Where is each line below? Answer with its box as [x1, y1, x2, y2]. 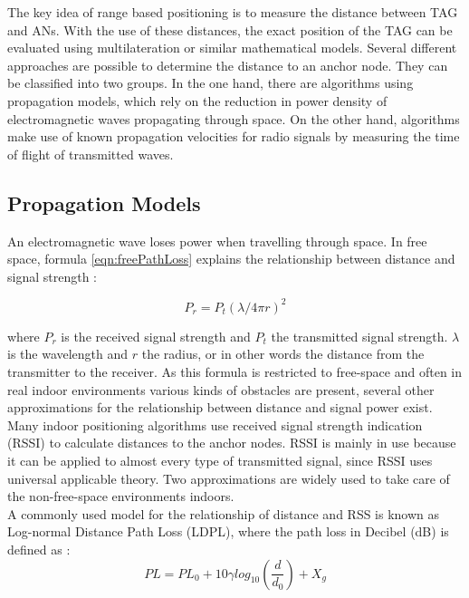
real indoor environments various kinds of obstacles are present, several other [7, 380, 435, 399]
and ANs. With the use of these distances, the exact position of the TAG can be [7, 20, 453, 39]
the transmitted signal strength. [271, 326, 448, 345]
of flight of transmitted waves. [7, 144, 174, 163]
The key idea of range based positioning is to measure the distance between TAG [7, 3, 458, 21]
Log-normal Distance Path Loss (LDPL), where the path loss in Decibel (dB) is [7, 522, 449, 541]
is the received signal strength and [61, 326, 251, 345]
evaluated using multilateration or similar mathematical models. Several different [7, 38, 457, 57]
